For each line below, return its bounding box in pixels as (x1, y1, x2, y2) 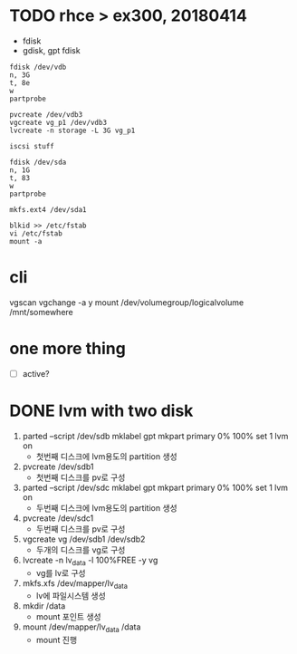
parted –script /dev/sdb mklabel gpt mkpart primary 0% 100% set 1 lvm (22, 430, 289, 441)
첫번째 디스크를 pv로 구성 (35, 472, 126, 483)
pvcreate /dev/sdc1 (22, 513, 94, 524)
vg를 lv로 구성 (35, 567, 86, 578)
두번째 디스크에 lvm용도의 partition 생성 (35, 502, 178, 513)
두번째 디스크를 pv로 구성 (35, 523, 126, 534)
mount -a (9, 236, 43, 245)
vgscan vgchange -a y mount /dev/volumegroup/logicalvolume (9, 296, 244, 308)
